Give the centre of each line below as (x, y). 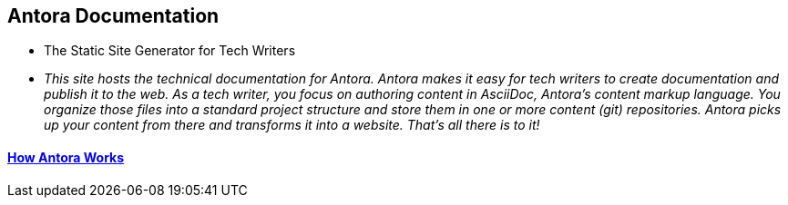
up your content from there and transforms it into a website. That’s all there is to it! (292, 125)
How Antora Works (66, 158)
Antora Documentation (113, 16)
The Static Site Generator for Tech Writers (170, 51)
